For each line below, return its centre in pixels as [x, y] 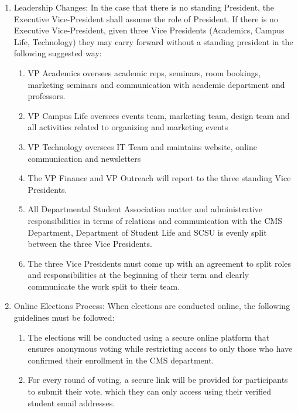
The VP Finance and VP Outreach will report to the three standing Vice [159, 178]
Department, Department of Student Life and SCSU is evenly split [147, 232]
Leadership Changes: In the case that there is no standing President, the [144, 7]
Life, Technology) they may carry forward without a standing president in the [153, 41]
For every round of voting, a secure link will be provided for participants [158, 380]
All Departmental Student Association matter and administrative [145, 209]
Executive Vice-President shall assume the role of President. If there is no [146, 18]
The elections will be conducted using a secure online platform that [149, 337]
